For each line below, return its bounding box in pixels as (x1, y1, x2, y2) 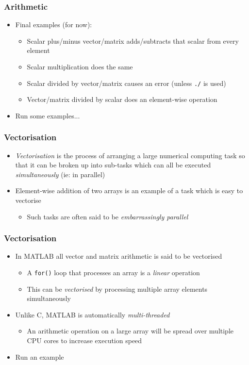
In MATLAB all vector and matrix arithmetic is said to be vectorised (15, 251, 222, 261)
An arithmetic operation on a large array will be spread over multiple (27, 326, 234, 336)
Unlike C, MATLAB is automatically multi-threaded (15, 309, 170, 319)
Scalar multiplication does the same (27, 62, 133, 71)
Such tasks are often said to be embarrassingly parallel (27, 211, 188, 221)
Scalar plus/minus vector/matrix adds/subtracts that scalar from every (27, 35, 239, 46)
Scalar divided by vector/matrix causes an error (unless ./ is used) (27, 78, 226, 88)
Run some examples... (15, 110, 80, 120)
